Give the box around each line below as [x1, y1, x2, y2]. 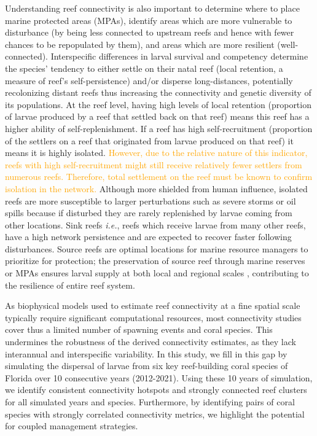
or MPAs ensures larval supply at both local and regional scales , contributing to [5, 267, 309, 279]
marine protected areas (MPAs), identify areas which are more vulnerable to [5, 14, 292, 26]
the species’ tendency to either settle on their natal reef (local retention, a [5, 61, 283, 74]
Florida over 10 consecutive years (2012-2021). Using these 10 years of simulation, [5, 371, 313, 384]
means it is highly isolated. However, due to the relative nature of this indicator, [5, 146, 308, 159]
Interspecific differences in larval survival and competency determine [50, 50, 308, 63]
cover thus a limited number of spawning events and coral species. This [5, 323, 273, 336]
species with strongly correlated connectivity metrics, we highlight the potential [5, 407, 305, 420]
